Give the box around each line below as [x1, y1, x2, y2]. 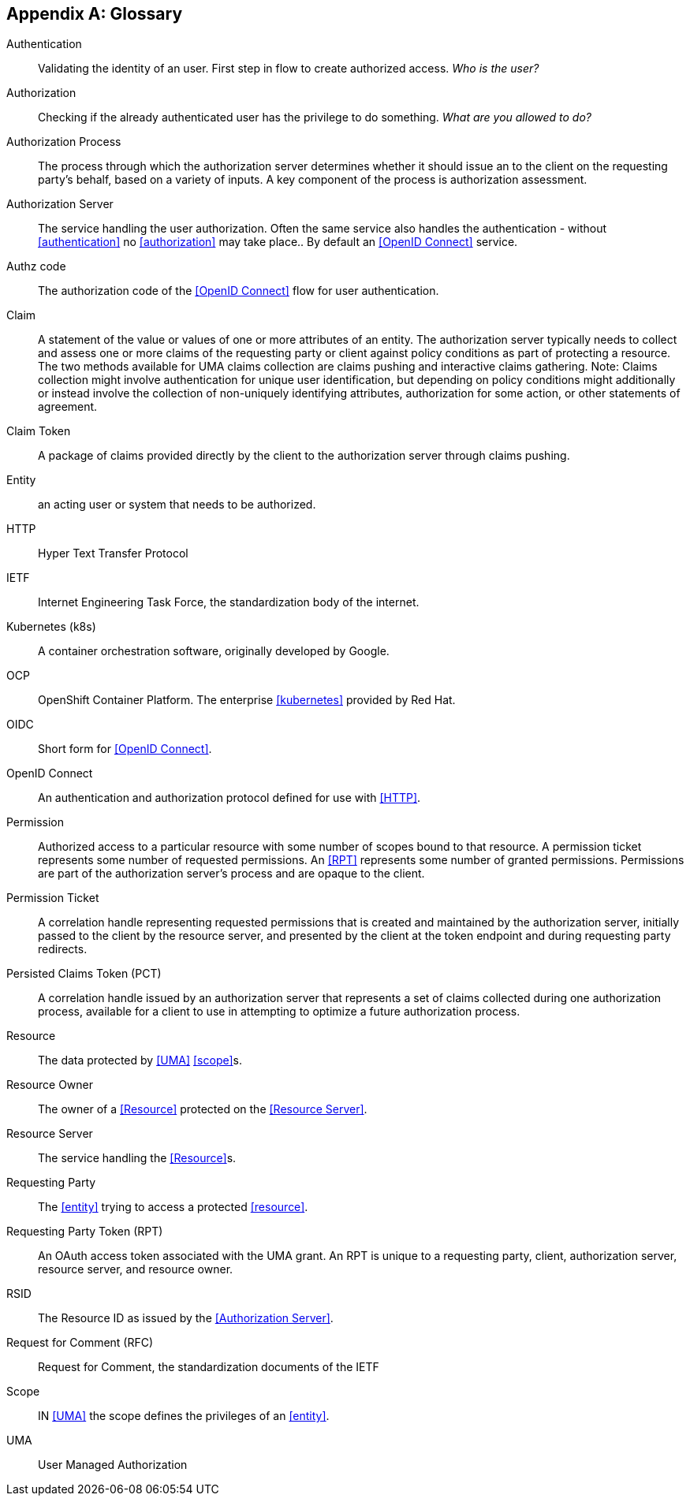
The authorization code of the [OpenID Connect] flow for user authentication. [38, 284, 439, 298]
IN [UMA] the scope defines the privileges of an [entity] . [38, 1409, 330, 1423]
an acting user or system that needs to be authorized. [38, 498, 316, 512]
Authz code [6, 259, 66, 274]
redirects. [38, 942, 88, 956]
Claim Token [6, 424, 71, 438]
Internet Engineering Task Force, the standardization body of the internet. [38, 595, 420, 609]
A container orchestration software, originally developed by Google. [38, 644, 390, 658]
